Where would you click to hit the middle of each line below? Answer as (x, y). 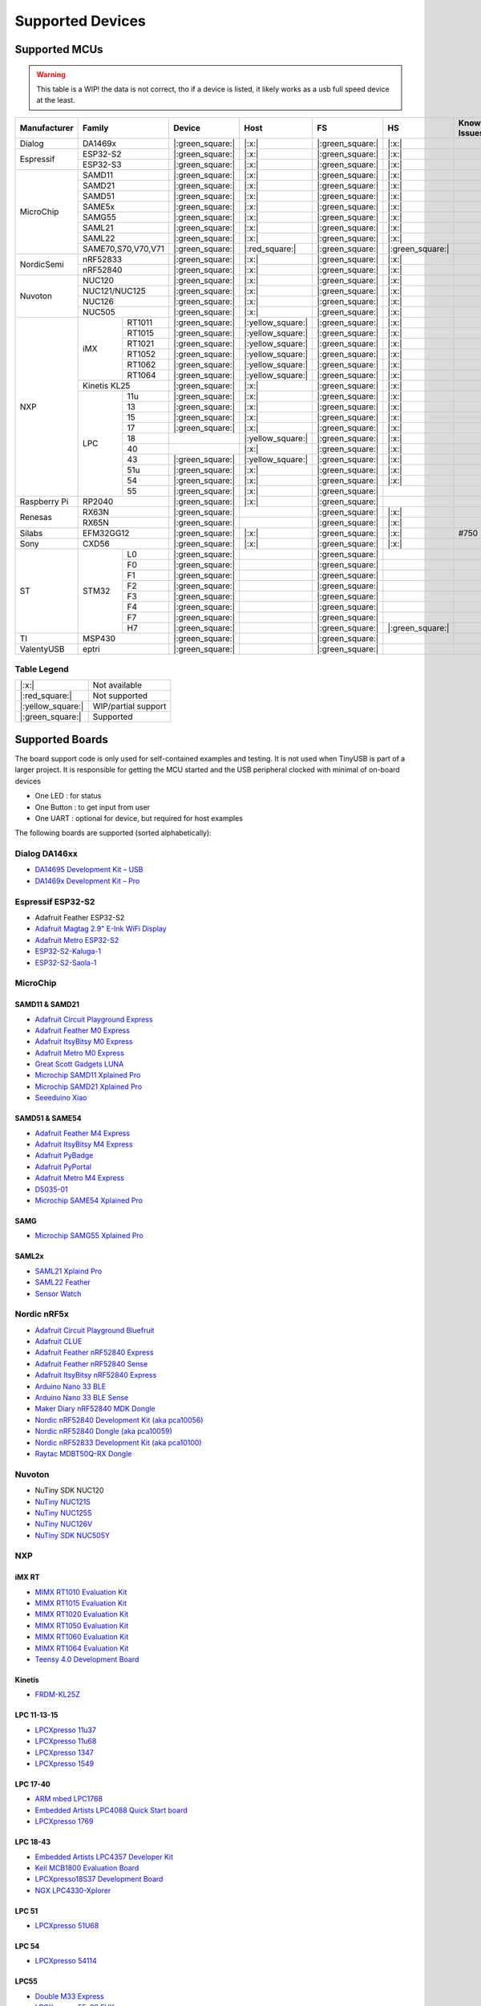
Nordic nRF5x (42, 1314)
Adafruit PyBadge (64, 1155)
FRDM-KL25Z (57, 1695)
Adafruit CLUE (59, 1342)
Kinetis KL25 (107, 385)
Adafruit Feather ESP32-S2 (80, 918)
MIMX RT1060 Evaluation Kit (82, 1637)
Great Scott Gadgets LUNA (79, 1064)
